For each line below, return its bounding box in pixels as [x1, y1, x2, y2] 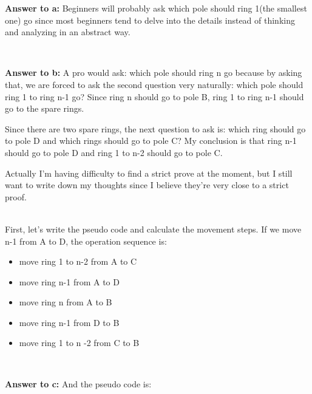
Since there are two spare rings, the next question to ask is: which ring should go [5, 122, 306, 135]
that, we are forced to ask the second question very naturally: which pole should [5, 78, 304, 90]
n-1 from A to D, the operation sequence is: [5, 234, 167, 247]
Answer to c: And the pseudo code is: [5, 377, 152, 390]
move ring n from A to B [19, 296, 112, 308]
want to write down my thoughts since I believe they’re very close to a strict [5, 178, 289, 191]
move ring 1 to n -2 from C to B [19, 336, 140, 349]
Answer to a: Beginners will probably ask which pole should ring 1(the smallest [5, 2, 307, 14]
